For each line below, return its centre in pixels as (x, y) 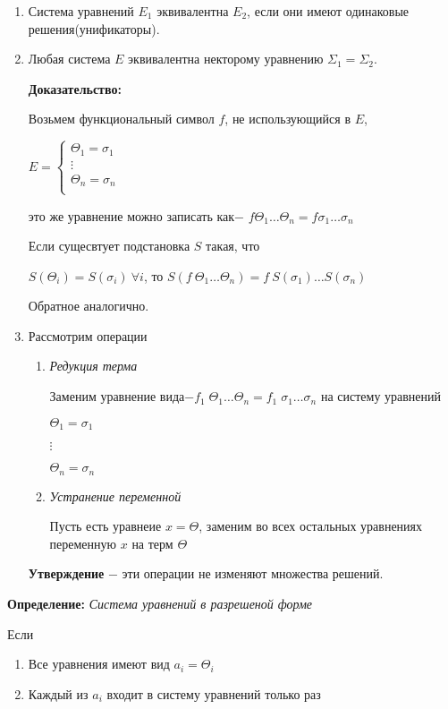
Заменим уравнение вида (117, 396)
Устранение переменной (115, 495)
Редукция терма (93, 366)
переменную (83, 543)
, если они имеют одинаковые (328, 11)
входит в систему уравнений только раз (214, 693)
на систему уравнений (381, 396)
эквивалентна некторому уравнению (226, 59)
